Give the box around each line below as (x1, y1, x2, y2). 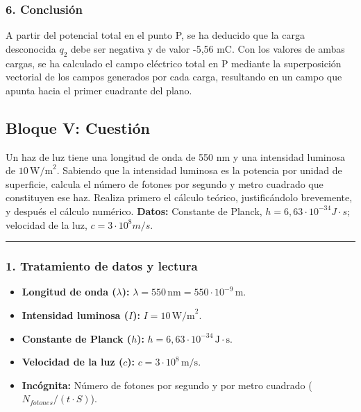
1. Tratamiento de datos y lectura (6, 257, 198, 275)
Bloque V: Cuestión (6, 117, 150, 138)
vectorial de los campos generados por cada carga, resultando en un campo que (6, 69, 342, 84)
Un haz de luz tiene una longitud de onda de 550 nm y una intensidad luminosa (6, 149, 346, 164)
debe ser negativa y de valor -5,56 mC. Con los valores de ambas (71, 41, 345, 55)
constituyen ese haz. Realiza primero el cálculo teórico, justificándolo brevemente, (6, 190, 353, 205)
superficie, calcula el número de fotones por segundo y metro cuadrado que (6, 176, 324, 191)
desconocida (6, 41, 56, 55)
